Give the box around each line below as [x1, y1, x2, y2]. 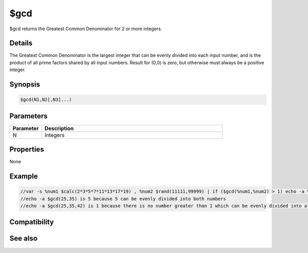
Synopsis [9, 80, 41, 89]
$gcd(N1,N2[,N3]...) [20, 97, 72, 102]
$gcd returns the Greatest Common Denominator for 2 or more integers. [9, 26, 162, 32]
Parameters [9, 112, 48, 120]
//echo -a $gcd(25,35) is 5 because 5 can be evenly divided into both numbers [20, 196, 226, 202]
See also [9, 234, 38, 243]
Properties [9, 145, 44, 154]
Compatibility [9, 218, 54, 226]
